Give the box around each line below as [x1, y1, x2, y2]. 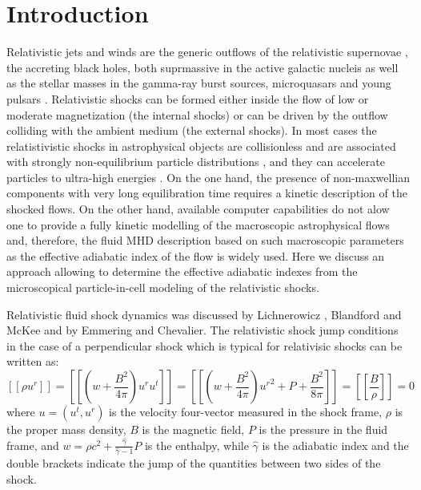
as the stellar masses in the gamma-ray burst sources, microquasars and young [6, 75, 391, 91]
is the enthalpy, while [144, 436, 249, 453]
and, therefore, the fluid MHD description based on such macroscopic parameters [6, 232, 404, 249]
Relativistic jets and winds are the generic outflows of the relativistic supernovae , [6, 43, 408, 60]
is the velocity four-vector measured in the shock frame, [109, 403, 383, 419]
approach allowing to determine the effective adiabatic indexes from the [6, 263, 358, 280]
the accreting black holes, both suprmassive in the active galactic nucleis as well [6, 59, 399, 75]
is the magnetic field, [142, 421, 245, 437]
